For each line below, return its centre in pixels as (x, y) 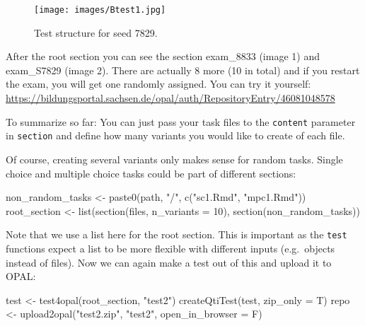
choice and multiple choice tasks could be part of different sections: (151, 173)
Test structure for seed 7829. (96, 32)
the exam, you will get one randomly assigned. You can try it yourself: (158, 84)
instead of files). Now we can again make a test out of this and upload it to (169, 262)
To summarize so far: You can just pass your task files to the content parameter (181, 121)
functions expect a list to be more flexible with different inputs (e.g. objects (170, 248)
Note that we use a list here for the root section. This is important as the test (176, 234)
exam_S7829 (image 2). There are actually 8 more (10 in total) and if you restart (183, 70)
